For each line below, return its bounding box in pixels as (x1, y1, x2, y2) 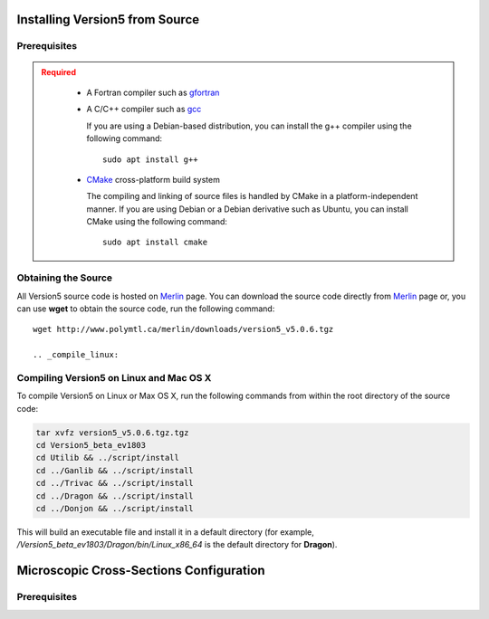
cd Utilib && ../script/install (35, 452, 180, 463)
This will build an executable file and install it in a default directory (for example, (16, 527, 314, 538)
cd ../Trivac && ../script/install (35, 478, 194, 489)
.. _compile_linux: (33, 349, 120, 360)
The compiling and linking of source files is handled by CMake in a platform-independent (86, 191, 418, 202)
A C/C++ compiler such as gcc (86, 104, 202, 115)
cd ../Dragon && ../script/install (35, 490, 194, 501)
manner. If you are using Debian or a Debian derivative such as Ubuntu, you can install (86, 204, 409, 214)
